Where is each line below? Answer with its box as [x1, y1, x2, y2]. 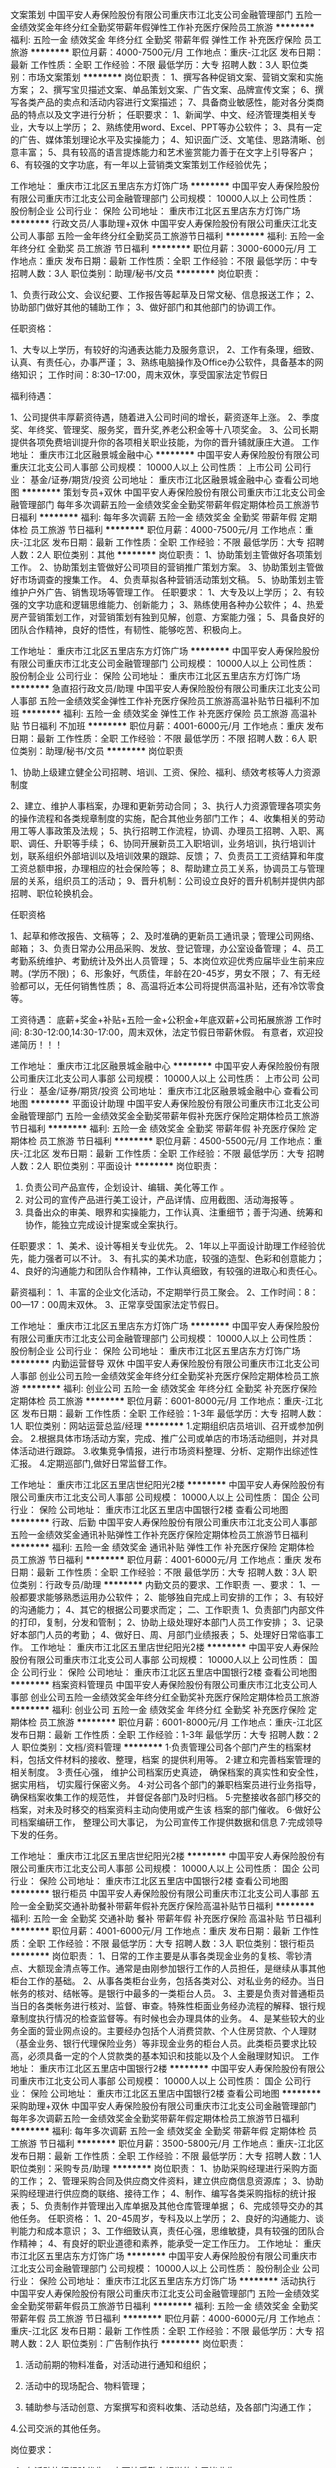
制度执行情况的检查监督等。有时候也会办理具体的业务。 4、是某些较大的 [18, 2013, 317, 2024]
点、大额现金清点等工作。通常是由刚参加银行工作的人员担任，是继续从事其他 [10, 1963, 326, 1974]
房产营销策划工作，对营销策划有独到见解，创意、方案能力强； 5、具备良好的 [10, 611, 325, 623]
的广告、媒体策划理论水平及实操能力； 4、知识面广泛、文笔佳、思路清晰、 [10, 134, 317, 145]
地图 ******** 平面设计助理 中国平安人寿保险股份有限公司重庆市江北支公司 [10, 1098, 320, 1109]
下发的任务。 [10, 1829, 63, 1840]
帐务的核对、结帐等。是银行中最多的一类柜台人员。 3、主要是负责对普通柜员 [10, 1988, 325, 1999]
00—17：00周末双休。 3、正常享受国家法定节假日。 [10, 1299, 225, 1310]
